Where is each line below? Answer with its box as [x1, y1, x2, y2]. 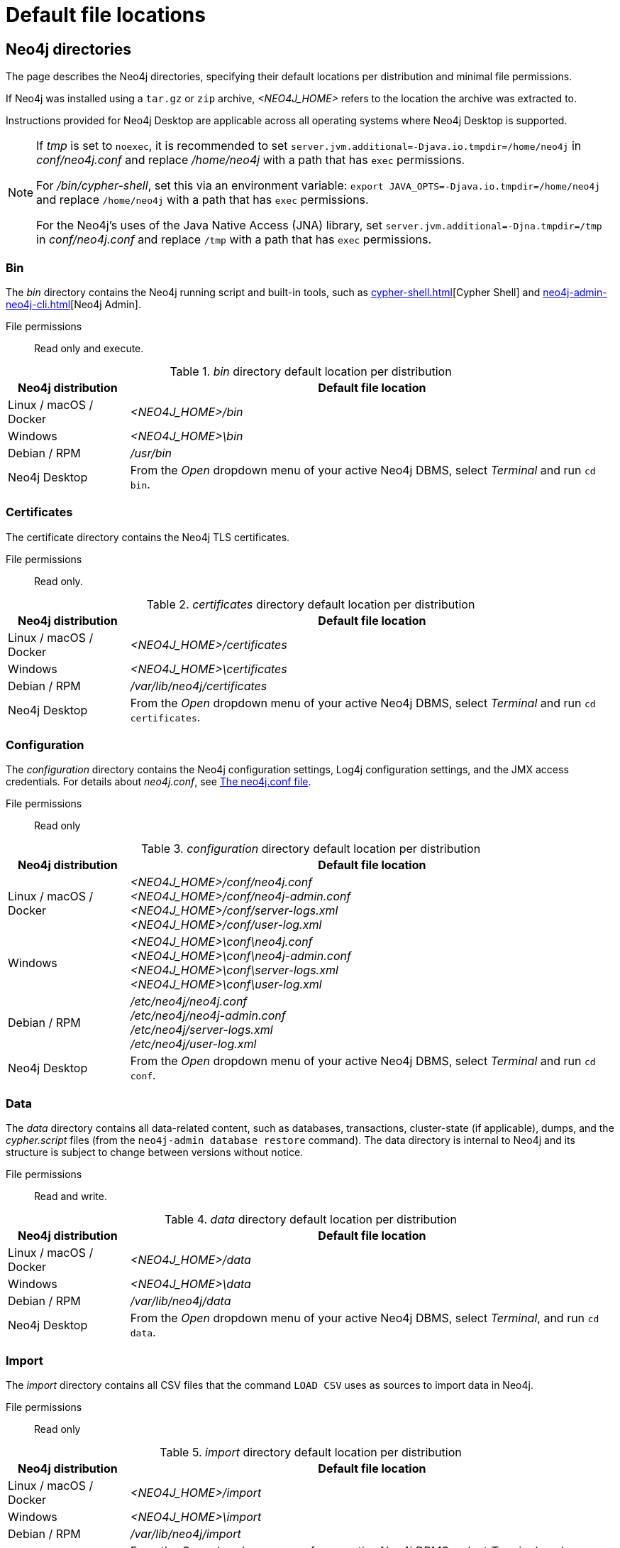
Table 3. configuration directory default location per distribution [140, 841, 481, 856]
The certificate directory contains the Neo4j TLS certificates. [6, 530, 290, 543]
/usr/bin [130, 445, 172, 460]
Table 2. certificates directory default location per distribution [146, 596, 475, 611]
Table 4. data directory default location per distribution [165, 1212, 457, 1227]
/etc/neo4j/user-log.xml [130, 1037, 257, 1052]
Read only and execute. [34, 342, 144, 354]
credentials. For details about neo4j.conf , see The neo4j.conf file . [6, 775, 311, 788]
